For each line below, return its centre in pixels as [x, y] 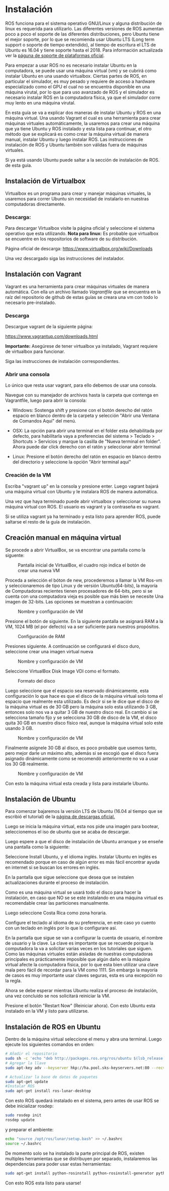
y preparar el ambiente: [29, 1129]
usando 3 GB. [19, 728]
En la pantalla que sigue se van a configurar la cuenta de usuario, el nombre [84, 938]
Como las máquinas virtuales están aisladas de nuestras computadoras [79, 954]
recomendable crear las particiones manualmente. [57, 903]
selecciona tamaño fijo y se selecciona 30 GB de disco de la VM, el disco [81, 717]
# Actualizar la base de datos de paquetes [52, 1077]
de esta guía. [19, 165]
